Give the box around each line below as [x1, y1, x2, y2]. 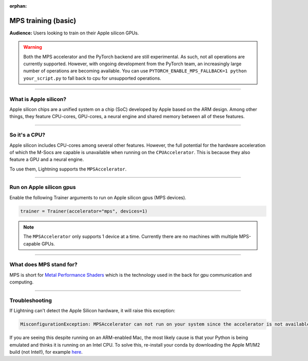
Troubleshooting [9, 297, 52, 304]
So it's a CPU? [9, 131, 46, 139]
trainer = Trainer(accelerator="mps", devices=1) [20, 208, 148, 214]
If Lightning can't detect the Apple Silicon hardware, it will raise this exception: [9, 308, 176, 314]
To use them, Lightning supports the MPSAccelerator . [9, 166, 127, 172]
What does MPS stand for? [9, 261, 78, 268]
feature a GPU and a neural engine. [9, 157, 84, 163]
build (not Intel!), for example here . [9, 349, 83, 355]
